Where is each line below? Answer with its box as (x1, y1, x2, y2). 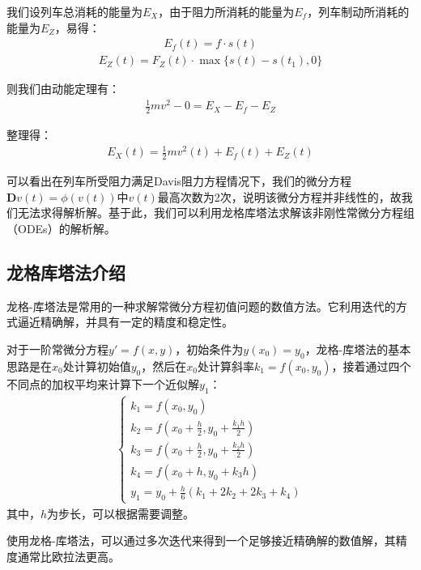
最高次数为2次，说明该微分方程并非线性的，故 (157, 188, 402, 205)
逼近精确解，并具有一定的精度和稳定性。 (17, 313, 233, 330)
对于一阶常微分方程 (6, 340, 108, 357)
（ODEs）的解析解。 (6, 219, 116, 236)
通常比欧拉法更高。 (17, 547, 120, 564)
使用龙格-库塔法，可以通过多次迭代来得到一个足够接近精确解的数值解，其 (6, 532, 396, 549)
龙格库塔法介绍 (6, 259, 125, 284)
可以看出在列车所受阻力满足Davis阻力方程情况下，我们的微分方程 (6, 172, 352, 189)
